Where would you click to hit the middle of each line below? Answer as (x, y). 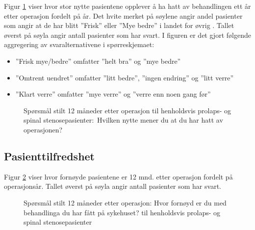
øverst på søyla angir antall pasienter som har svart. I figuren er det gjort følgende (127, 35)
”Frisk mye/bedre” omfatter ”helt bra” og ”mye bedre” (98, 61)
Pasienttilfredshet (50, 156)
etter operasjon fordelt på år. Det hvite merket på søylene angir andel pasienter (123, 15)
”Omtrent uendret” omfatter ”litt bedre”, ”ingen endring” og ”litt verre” (125, 77)
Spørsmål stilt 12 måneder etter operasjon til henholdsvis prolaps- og (127, 110)
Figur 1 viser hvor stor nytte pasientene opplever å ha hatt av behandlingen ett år (127, 6)
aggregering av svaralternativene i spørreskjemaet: (79, 44)
